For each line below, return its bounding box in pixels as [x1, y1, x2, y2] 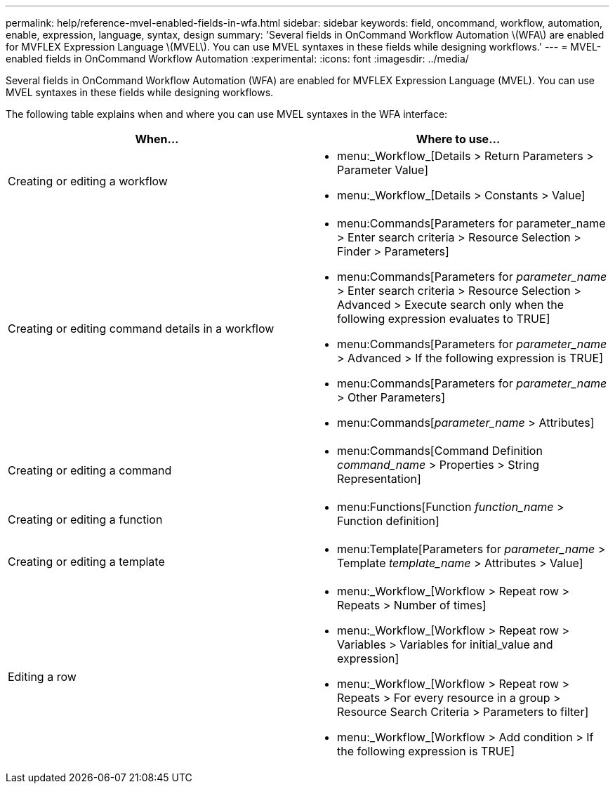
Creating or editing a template [8, 555, 165, 569]
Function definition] [337, 514, 439, 528]
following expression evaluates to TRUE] [337, 312, 550, 326]
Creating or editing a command [8, 463, 172, 477]
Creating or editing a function [8, 512, 163, 526]
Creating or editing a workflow [8, 174, 168, 188]
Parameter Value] [337, 163, 429, 177]
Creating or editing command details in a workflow [8, 321, 275, 336]
